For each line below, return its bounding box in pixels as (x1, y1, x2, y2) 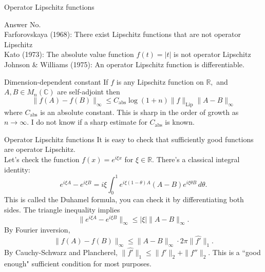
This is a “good (212, 247, 261, 258)
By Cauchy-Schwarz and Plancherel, (4, 247, 118, 258)
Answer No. (4, 18, 41, 29)
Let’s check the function (4, 153, 80, 164)
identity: (4, 164, 30, 174)
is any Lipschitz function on (116, 76, 204, 87)
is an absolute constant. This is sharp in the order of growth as (40, 106, 239, 117)
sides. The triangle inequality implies (4, 204, 120, 215)
